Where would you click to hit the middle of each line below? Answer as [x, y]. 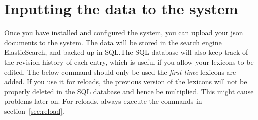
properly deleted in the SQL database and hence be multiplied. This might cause [129, 91]
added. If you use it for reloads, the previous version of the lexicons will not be [126, 82]
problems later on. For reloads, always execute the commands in [103, 101]
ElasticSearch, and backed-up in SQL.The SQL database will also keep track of [126, 52]
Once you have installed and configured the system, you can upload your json [124, 32]
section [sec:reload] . [34, 111]
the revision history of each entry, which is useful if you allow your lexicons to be [129, 62]
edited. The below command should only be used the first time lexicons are [120, 72]
